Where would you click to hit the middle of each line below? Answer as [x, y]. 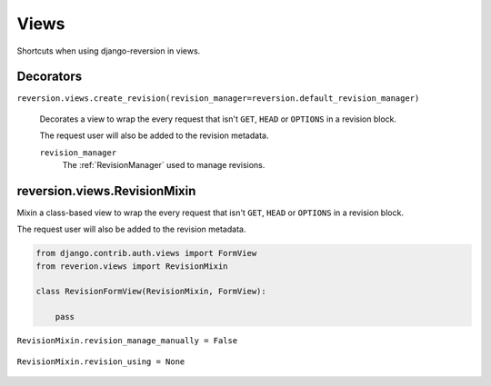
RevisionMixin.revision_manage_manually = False [127, 341]
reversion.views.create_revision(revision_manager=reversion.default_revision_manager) [218, 99]
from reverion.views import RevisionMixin [132, 266]
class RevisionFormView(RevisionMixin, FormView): [151, 292]
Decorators [50, 77]
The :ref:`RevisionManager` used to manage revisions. [164, 165]
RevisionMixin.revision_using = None [101, 361]
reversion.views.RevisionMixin [106, 191]
